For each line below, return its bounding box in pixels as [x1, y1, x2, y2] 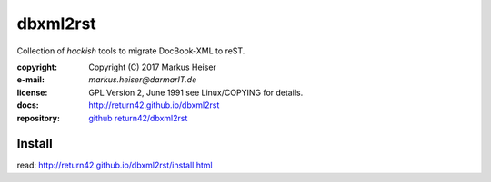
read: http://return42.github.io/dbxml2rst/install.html [16, 159, 213, 171]
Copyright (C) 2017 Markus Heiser [88, 62, 217, 72]
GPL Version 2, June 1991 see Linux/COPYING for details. [88, 87, 304, 98]
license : [16, 87, 48, 98]
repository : [16, 112, 61, 123]
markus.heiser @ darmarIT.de [88, 74, 197, 85]
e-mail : [16, 74, 45, 85]
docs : [16, 100, 40, 110]
